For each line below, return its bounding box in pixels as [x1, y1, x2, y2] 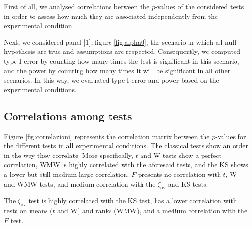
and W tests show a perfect [140, 150, 221, 160]
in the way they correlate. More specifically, [4, 150, 133, 160]
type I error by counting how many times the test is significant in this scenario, [4, 55, 239, 66]
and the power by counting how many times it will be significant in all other [4, 65, 231, 75]
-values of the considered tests [155, 1, 244, 11]
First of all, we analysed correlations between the [4, 1, 150, 11]
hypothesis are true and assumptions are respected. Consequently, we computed [4, 46, 240, 56]
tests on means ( [4, 206, 53, 216]
